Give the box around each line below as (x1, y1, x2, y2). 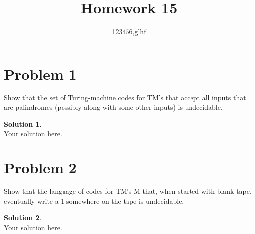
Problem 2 (4, 157, 77, 178)
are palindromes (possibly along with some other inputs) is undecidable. (4, 102, 223, 112)
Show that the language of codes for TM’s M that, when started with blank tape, (4, 186, 252, 196)
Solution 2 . (4, 212, 42, 223)
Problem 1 (4, 63, 77, 84)
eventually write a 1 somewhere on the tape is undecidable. (4, 195, 184, 206)
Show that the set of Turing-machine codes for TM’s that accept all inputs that (4, 92, 246, 102)
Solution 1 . (4, 118, 42, 129)
